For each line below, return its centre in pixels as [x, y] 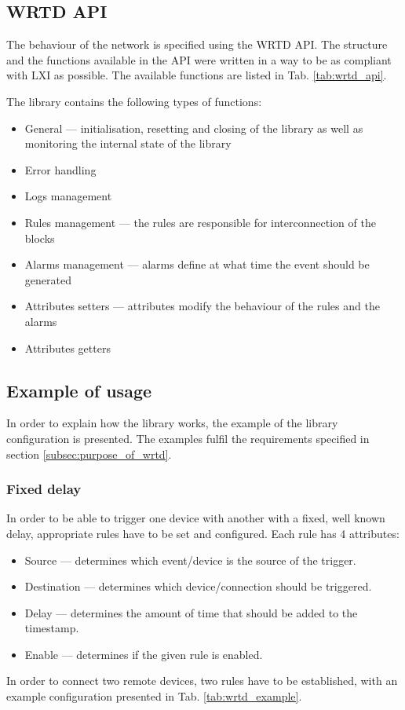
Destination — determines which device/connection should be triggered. [198, 586]
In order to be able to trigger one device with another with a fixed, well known [196, 518]
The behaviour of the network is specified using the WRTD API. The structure [197, 44]
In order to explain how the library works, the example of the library [172, 423]
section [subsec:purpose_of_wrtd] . [89, 454]
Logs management [68, 196]
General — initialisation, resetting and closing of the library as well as [194, 128]
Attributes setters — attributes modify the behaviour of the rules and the [202, 306]
